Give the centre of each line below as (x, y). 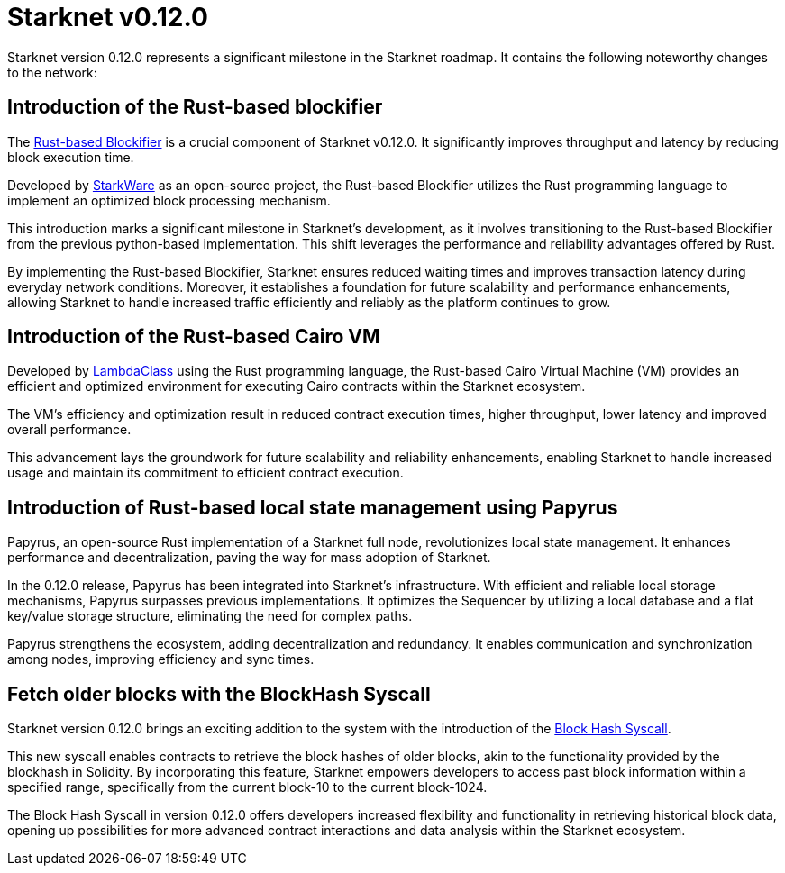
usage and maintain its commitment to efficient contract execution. (205, 473)
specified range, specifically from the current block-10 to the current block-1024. (247, 787)
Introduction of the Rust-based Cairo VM (194, 337)
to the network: (52, 72)
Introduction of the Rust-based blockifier (195, 107)
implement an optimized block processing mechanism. (169, 200)
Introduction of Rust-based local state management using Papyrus (313, 507)
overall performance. (69, 430)
